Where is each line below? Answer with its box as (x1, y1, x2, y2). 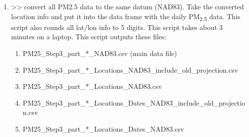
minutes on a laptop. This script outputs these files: (11, 31, 167, 42)
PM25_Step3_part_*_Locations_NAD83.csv (23, 81, 162, 91)
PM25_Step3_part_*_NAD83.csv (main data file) (23, 48, 177, 58)
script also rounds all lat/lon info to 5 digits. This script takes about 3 (11, 22, 223, 32)
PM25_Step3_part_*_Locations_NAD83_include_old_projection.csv (23, 64, 238, 75)
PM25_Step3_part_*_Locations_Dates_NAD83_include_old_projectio (23, 97, 245, 108)
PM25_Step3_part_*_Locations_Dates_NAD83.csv (23, 123, 184, 134)
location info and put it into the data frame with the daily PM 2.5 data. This (11, 11, 240, 23)
